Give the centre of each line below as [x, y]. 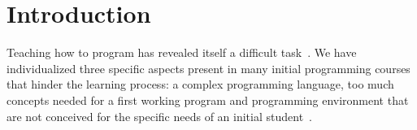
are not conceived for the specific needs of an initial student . [159, 116]
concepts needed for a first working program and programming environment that [208, 100]
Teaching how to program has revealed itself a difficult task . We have [182, 52]
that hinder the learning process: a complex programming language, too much [200, 84]
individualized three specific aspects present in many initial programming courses [208, 68]
